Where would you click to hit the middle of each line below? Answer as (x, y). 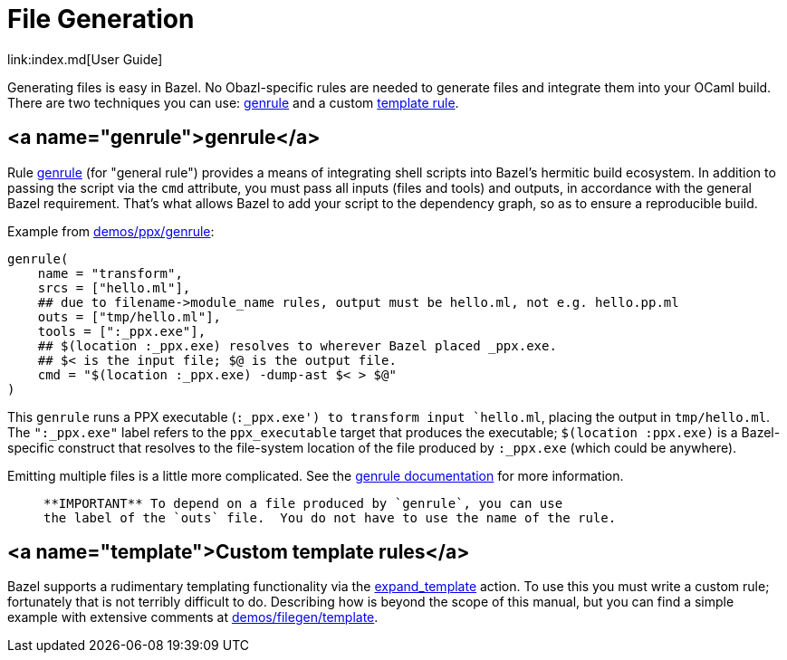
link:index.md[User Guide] (85, 59)
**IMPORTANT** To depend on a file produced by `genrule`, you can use (303, 503)
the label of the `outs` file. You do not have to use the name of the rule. (330, 517)
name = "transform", (110, 273)
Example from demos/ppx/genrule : (111, 231)
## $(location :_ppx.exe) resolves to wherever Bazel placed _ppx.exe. (297, 345)
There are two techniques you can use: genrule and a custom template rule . (233, 102)
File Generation (101, 19)
